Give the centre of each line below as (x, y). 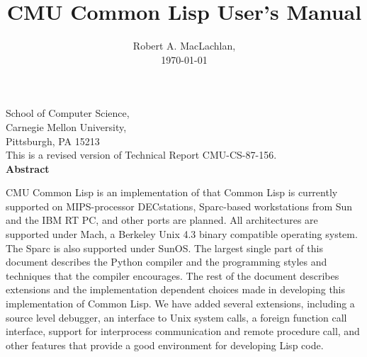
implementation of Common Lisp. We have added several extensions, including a (180, 304)
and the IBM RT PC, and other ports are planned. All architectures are (162, 220)
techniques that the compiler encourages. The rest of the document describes (173, 275)
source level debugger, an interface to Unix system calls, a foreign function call (176, 317)
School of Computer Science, (68, 113)
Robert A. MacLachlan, (184, 46)
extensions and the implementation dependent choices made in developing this (176, 289)
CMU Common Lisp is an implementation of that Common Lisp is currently (172, 192)
